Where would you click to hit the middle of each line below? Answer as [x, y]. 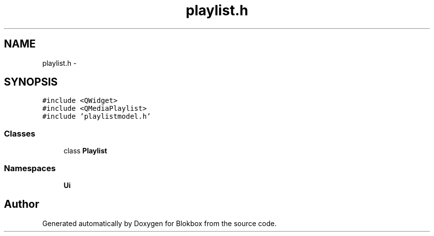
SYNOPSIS [31, 82]
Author [22, 204]
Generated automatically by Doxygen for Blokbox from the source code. [160, 223]
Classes [20, 133]
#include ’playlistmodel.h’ [97, 117]
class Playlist [85, 151]
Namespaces [30, 168]
